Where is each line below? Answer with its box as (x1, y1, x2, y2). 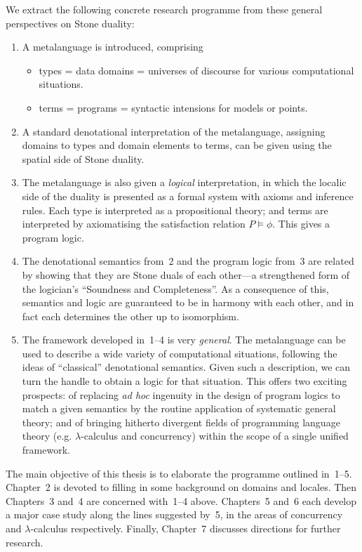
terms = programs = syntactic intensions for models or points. (39, 100, 308, 114)
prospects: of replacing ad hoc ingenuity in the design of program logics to (22, 387, 340, 402)
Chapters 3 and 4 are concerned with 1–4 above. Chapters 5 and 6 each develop (6, 493, 357, 508)
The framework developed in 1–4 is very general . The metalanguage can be (22, 332, 346, 347)
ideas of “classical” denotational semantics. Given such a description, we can (22, 360, 351, 374)
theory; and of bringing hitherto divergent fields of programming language (22, 414, 340, 429)
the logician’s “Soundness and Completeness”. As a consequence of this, (22, 281, 329, 296)
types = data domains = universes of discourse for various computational (39, 63, 354, 77)
